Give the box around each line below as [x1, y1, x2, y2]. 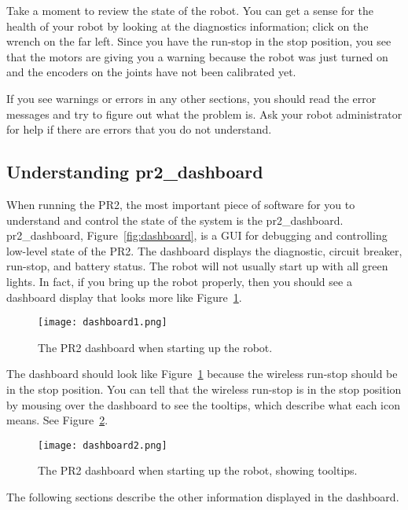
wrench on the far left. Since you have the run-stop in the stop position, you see [6, 33, 391, 50]
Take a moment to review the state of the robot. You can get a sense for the [6, 2, 373, 18]
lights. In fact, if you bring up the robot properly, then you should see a [6, 273, 352, 289]
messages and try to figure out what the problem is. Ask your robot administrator [6, 105, 402, 122]
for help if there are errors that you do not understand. [6, 121, 272, 138]
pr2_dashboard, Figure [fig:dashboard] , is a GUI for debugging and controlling [6, 227, 388, 244]
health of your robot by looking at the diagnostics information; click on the [6, 17, 369, 34]
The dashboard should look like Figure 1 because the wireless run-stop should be [6, 365, 398, 382]
